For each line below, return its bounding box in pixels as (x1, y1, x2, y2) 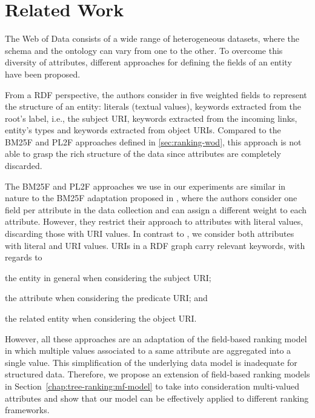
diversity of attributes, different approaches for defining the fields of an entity (5, 56, 292, 68)
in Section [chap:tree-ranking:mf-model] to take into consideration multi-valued (5, 379, 299, 392)
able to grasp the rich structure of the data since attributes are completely (5, 147, 281, 160)
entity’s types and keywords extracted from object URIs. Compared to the (5, 124, 281, 136)
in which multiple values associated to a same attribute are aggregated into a (5, 344, 291, 357)
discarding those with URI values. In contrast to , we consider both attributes (5, 227, 294, 240)
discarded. (5, 159, 42, 172)
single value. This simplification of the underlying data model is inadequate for (5, 356, 297, 368)
